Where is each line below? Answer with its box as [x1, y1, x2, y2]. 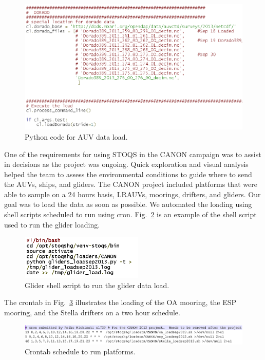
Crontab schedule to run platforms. [25, 346, 136, 357]
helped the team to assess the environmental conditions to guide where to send [4, 168, 252, 179]
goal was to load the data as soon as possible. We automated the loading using [4, 199, 252, 210]
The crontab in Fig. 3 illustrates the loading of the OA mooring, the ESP [4, 297, 237, 308]
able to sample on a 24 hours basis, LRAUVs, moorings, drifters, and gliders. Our [4, 188, 261, 199]
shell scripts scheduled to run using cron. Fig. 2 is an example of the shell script [4, 209, 257, 220]
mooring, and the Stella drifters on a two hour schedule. [4, 307, 180, 317]
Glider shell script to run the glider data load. [25, 279, 169, 290]
